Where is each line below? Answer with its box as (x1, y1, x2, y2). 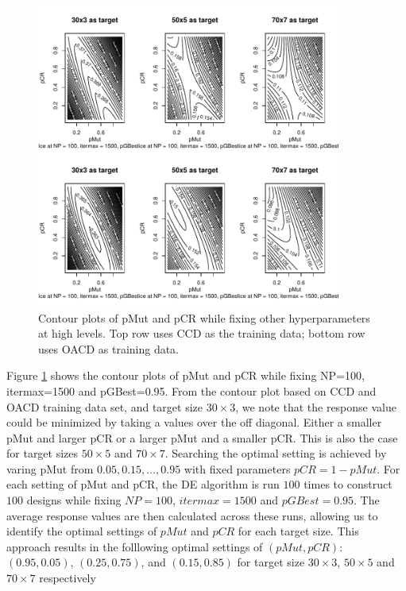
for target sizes (6, 445, 79, 462)
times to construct (304, 476, 392, 492)
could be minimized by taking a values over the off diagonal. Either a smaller (6, 414, 382, 431)
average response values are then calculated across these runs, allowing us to (6, 507, 378, 523)
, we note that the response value (235, 398, 396, 415)
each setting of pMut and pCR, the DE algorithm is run (6, 476, 280, 492)
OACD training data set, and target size (6, 398, 203, 415)
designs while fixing (26, 492, 122, 508)
